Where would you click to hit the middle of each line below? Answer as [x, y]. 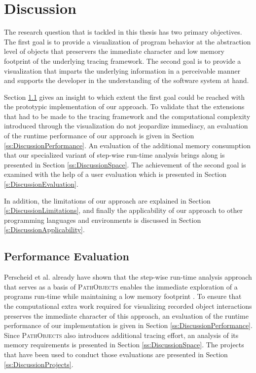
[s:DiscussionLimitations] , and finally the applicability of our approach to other [123, 210]
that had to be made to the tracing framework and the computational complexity [127, 116]
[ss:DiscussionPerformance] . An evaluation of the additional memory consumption [127, 145]
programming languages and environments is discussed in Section [103, 220]
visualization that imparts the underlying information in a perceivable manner [122, 70]
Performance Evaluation [67, 256]
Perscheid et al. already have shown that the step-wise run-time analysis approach [128, 277]
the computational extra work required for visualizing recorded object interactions [128, 306]
